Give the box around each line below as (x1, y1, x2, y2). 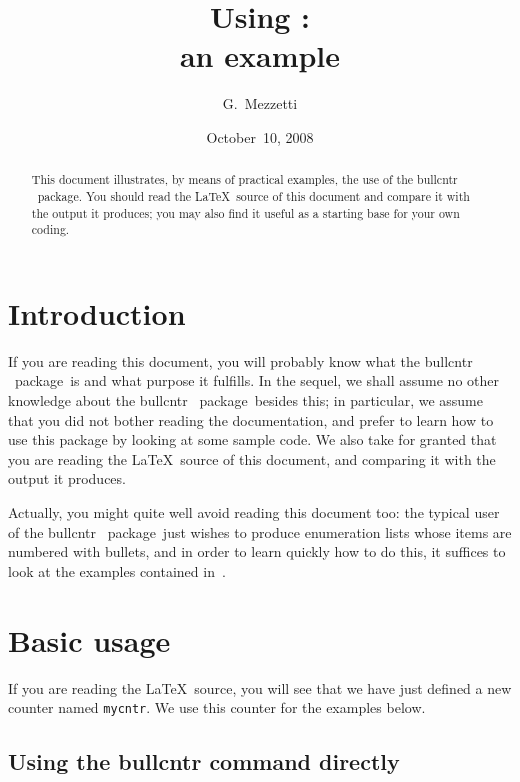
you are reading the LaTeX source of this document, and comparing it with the (8, 448, 496, 469)
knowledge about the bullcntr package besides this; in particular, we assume (8, 390, 483, 411)
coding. (31, 221, 70, 238)
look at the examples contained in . (8, 560, 226, 581)
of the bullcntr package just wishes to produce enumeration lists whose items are (8, 521, 512, 542)
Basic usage (8, 619, 171, 660)
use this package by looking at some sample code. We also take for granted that (8, 429, 497, 450)
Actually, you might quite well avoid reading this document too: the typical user (8, 502, 500, 523)
